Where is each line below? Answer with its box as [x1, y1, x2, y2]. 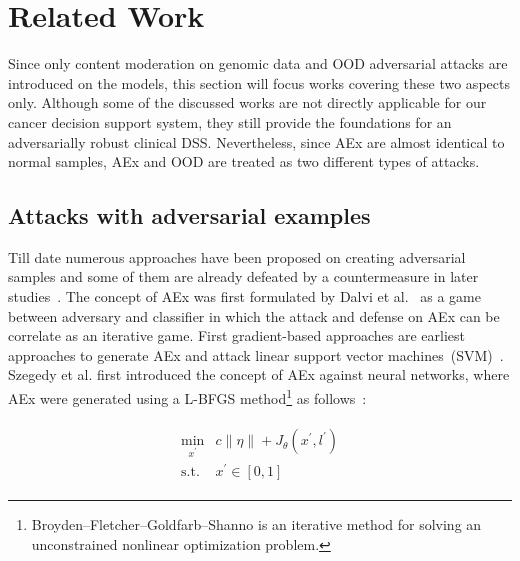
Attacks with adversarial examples [8, 200, 371, 231]
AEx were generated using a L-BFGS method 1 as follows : [8, 385, 367, 408]
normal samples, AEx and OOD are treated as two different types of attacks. [8, 151, 480, 172]
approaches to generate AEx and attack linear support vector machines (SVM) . [8, 344, 504, 365]
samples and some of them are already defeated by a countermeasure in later [8, 266, 479, 287]
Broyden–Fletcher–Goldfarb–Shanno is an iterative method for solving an [31, 514, 482, 535]
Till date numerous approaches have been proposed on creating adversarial [8, 246, 466, 267]
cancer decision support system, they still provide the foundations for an [8, 111, 452, 132]
